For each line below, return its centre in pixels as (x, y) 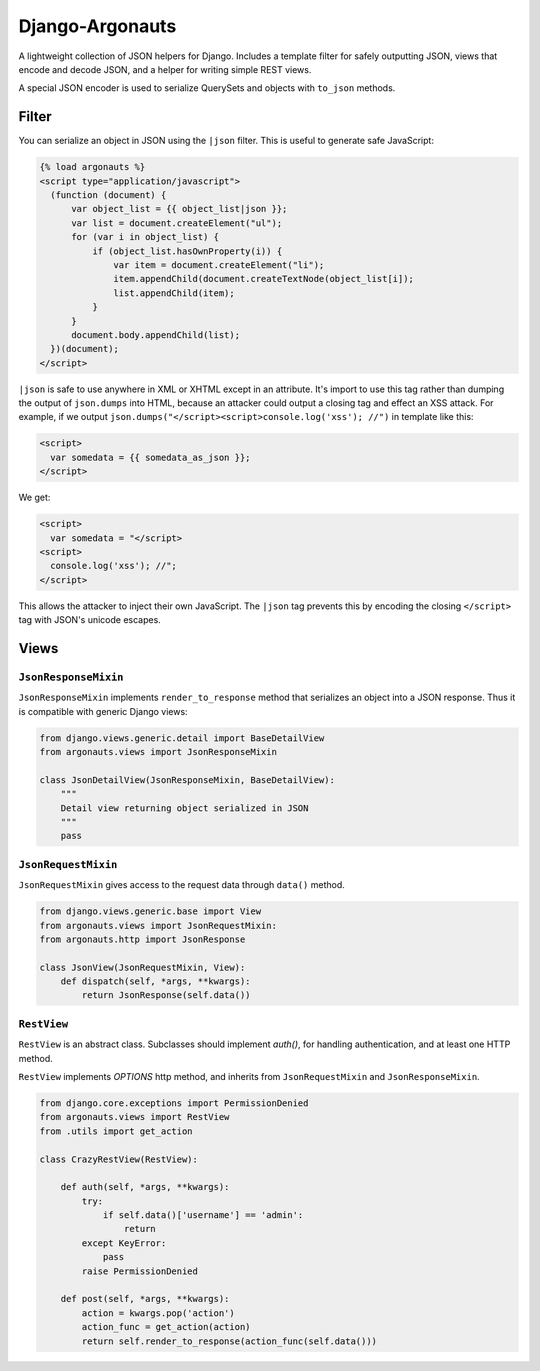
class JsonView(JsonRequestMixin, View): (142, 967)
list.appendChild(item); (174, 293)
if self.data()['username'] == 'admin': (203, 1215)
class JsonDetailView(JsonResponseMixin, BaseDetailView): (187, 779)
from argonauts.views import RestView (134, 1117)
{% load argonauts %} (92, 167)
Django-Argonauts (97, 26)
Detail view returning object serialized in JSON (184, 808)
